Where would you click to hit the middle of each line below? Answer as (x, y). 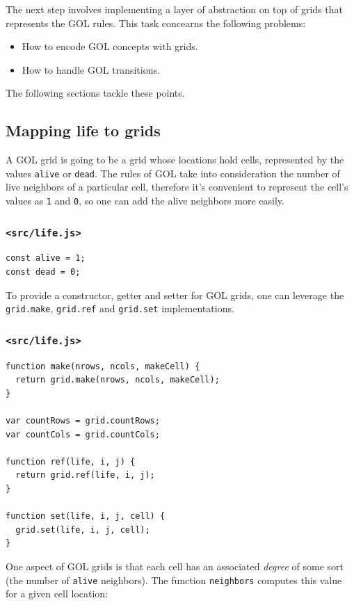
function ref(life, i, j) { (71, 461)
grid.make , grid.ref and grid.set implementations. (120, 308)
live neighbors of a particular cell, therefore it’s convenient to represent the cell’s (177, 187)
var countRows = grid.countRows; (83, 421)
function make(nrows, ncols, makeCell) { (103, 366)
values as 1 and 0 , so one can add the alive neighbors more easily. (145, 201)
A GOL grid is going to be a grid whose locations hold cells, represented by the (175, 160)
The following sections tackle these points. (95, 93)
